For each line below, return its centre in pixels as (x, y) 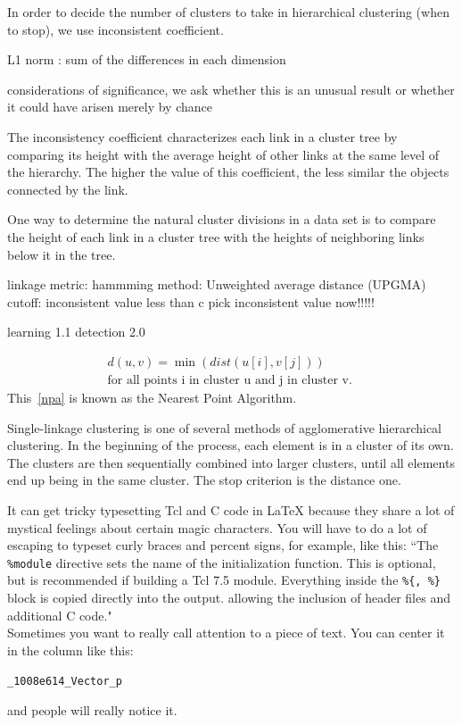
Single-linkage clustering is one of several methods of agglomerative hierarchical (224, 427)
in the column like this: (70, 650)
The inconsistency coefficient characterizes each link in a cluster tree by (202, 136)
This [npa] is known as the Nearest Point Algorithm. (152, 397)
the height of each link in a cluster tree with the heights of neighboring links (216, 236)
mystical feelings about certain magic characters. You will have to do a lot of (217, 527)
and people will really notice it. (92, 710)
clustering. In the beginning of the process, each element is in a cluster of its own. (231, 445)
